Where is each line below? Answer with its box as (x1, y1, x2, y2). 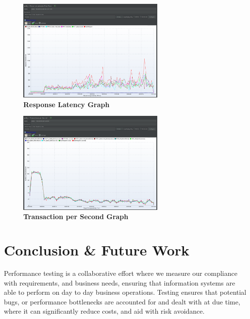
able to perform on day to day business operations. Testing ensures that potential (4, 287, 247, 297)
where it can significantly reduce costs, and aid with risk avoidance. (4, 306, 205, 316)
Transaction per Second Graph (23, 211, 129, 222)
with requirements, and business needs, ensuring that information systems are (4, 277, 235, 287)
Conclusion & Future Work (4, 240, 190, 260)
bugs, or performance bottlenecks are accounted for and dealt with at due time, (4, 296, 240, 306)
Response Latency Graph (23, 99, 110, 109)
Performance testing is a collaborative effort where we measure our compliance (4, 268, 237, 278)
